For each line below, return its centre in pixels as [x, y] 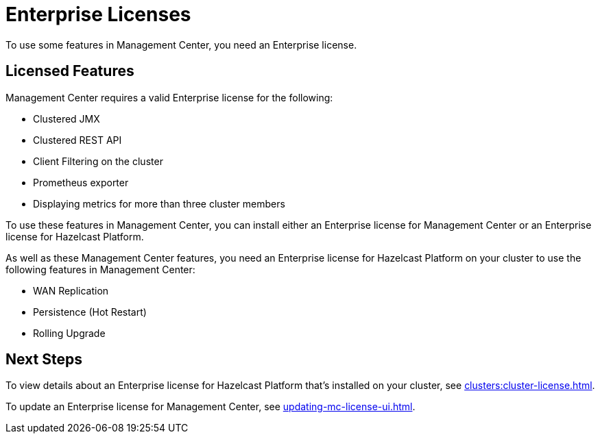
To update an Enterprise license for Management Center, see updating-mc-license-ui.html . [211, 407]
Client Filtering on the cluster [98, 161]
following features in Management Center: [100, 269]
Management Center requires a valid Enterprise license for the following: [169, 97]
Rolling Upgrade [69, 333]
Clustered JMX [67, 118]
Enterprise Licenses [98, 14]
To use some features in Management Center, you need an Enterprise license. [181, 45]
